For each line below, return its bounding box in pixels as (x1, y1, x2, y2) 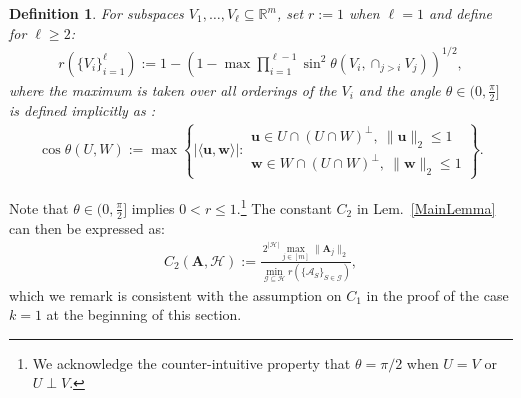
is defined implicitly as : (9, 99, 156, 120)
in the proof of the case (366, 284, 509, 305)
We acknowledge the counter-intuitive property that (32, 352, 351, 373)
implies (131, 197, 175, 218)
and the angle (358, 79, 441, 100)
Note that (9, 197, 69, 218)
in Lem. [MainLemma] (356, 197, 496, 218)
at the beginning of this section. (46, 304, 242, 325)
